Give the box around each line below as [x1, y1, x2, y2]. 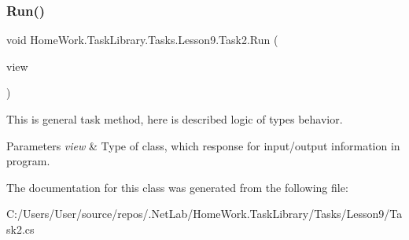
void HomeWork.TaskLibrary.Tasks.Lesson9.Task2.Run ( [6, 31, 278, 48]
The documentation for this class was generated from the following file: [6, 179, 348, 195]
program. [6, 153, 50, 169]
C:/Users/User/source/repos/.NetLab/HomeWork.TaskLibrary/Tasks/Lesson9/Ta [6, 205, 403, 222]
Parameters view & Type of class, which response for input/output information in [6, 137, 400, 153]
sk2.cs [6, 220, 35, 237]
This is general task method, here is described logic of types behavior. [6, 111, 343, 127]
